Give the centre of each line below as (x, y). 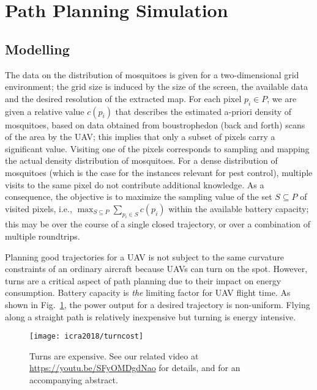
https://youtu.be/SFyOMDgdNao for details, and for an (135, 368)
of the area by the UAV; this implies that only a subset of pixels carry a (140, 137)
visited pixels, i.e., (39, 208)
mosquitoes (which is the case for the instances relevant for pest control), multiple (159, 172)
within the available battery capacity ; (239, 208)
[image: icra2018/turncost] (87, 337)
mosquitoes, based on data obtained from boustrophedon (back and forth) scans (155, 124)
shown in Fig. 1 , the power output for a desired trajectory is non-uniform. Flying (158, 305)
